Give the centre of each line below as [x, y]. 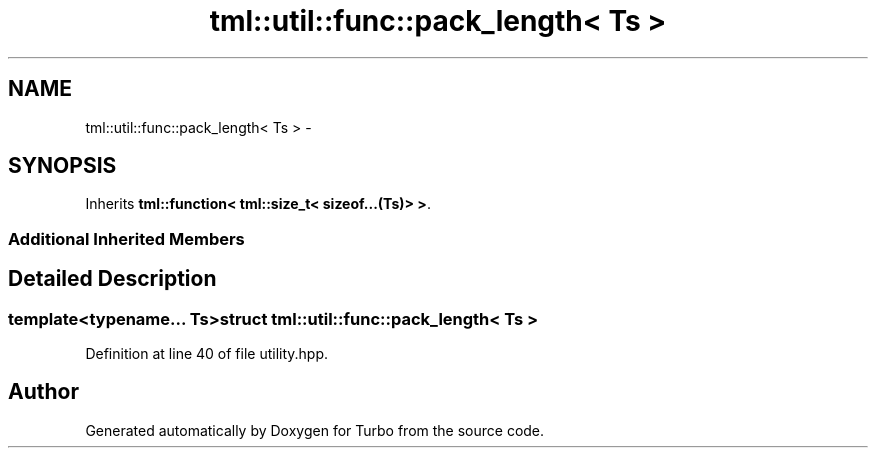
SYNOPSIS [62, 166]
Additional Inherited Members [126, 238]
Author [43, 392]
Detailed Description [112, 279]
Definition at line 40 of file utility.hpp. [207, 354]
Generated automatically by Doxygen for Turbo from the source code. [315, 430]
